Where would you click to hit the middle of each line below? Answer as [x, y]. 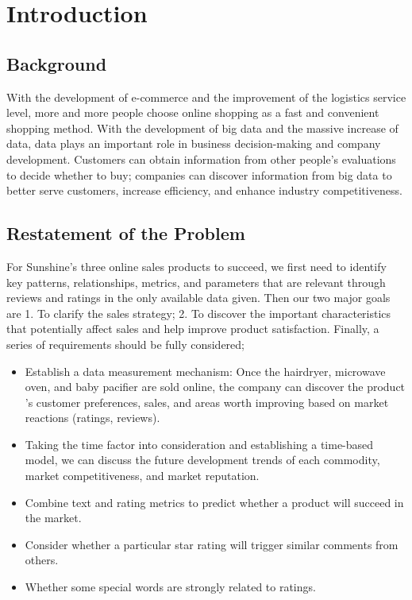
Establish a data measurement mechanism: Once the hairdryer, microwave [205, 371]
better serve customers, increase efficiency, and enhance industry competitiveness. [204, 190]
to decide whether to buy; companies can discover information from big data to [199, 174]
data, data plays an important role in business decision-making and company [194, 143]
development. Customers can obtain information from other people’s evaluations [201, 159]
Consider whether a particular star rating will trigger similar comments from [212, 544]
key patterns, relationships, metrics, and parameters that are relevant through [196, 282]
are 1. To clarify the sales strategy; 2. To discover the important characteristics [199, 313]
